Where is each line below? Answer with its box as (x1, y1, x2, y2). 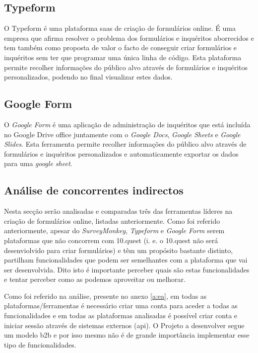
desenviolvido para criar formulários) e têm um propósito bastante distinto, (4, 245, 233, 255)
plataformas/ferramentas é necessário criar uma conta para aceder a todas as (4, 300, 238, 311)
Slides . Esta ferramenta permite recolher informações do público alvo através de (4, 139, 247, 149)
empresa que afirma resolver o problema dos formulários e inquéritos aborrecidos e (4, 32, 254, 43)
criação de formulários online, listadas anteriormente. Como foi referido (4, 215, 220, 226)
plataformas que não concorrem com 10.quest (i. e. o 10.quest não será (4, 235, 218, 245)
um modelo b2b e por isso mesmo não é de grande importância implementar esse (4, 330, 250, 340)
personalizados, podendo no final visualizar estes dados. (4, 72, 173, 82)
